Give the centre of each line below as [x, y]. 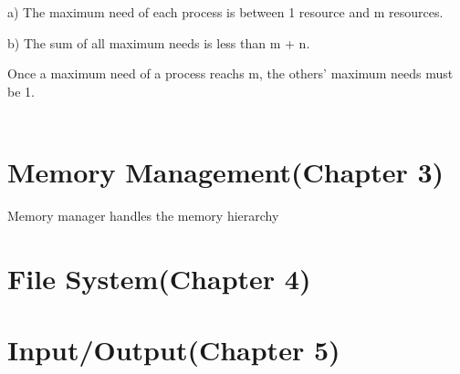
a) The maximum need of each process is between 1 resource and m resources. [225, 12]
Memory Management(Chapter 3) [226, 172]
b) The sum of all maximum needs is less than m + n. [159, 42]
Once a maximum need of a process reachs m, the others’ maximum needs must [230, 73]
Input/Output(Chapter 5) [174, 350]
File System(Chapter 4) [159, 278]
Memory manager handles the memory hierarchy [143, 216]
